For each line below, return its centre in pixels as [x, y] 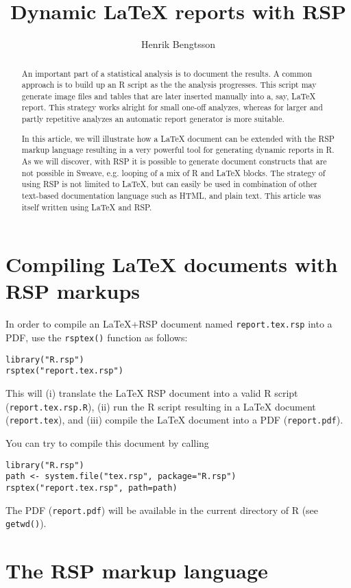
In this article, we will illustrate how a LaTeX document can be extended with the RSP [178, 138]
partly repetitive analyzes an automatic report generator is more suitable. [153, 119]
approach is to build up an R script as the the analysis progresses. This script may [169, 85]
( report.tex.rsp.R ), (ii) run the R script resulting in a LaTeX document [161, 406]
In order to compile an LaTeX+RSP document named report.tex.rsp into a [169, 324]
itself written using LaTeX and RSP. [87, 207]
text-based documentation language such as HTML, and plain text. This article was [171, 195]
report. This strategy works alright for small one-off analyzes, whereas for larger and [172, 107]
